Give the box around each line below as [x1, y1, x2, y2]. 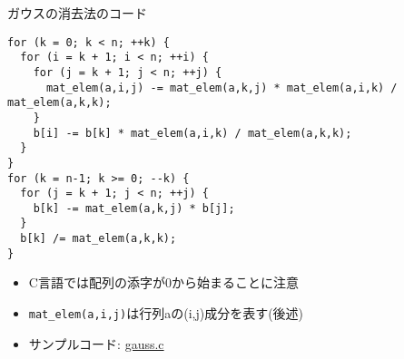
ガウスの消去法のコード [7, 4, 147, 22]
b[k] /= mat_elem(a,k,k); [20, 232, 177, 246]
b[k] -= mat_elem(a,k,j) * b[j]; [33, 201, 235, 215]
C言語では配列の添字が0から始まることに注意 [28, 273, 299, 292]
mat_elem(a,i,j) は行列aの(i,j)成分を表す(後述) [28, 304, 304, 323]
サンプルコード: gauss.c [28, 334, 164, 353]
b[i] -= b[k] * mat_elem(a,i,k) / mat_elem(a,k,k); [33, 126, 352, 140]
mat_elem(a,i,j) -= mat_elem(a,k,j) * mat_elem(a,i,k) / [45, 81, 398, 94]
